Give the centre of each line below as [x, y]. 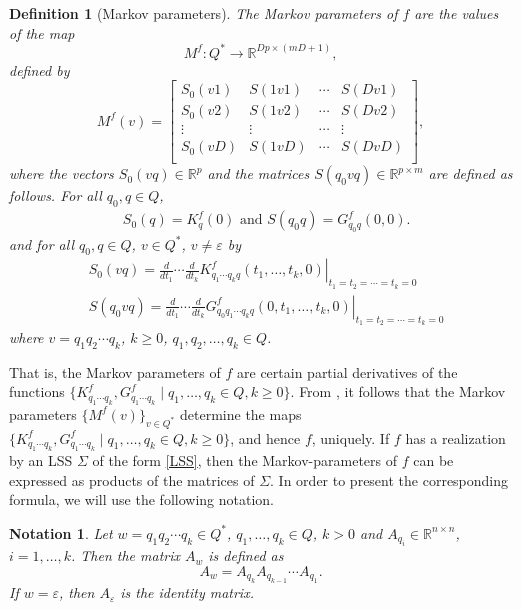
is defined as [246, 555]
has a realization [455, 437]
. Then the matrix [125, 555]
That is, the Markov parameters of [115, 371]
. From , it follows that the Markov [398, 391]
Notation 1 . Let [61, 532]
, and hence [265, 437]
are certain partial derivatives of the [347, 371]
